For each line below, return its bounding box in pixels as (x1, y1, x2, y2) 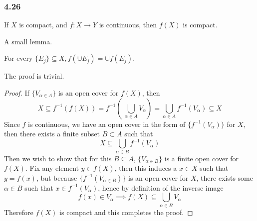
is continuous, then (99, 19, 157, 30)
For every (4, 53, 33, 63)
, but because (36, 172, 77, 183)
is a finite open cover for (164, 153, 239, 163)
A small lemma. (4, 36, 52, 46)
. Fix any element (25, 163, 79, 173)
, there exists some (196, 172, 253, 183)
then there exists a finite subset (4, 128, 100, 139)
